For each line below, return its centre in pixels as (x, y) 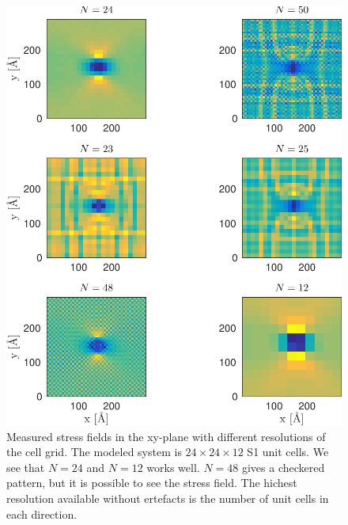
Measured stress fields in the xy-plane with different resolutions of (166, 436)
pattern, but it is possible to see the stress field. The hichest (152, 483)
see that (26, 467)
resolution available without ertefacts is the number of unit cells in (168, 498)
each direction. (42, 514)
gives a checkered (283, 467)
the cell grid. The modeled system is (94, 452)
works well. (173, 467)
